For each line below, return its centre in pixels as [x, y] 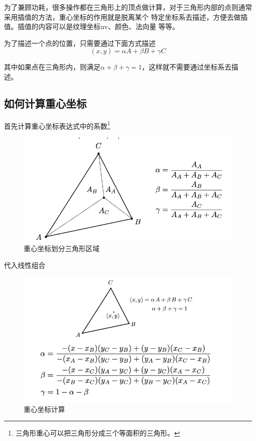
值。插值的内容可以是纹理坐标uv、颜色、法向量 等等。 [92, 26]
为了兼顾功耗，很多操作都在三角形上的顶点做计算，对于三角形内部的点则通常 [128, 7]
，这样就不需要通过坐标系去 [187, 67]
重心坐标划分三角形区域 [62, 248]
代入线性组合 [25, 265]
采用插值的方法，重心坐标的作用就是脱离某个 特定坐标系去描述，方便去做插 [126, 17]
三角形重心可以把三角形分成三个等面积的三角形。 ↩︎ [98, 433]
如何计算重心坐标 [45, 103]
